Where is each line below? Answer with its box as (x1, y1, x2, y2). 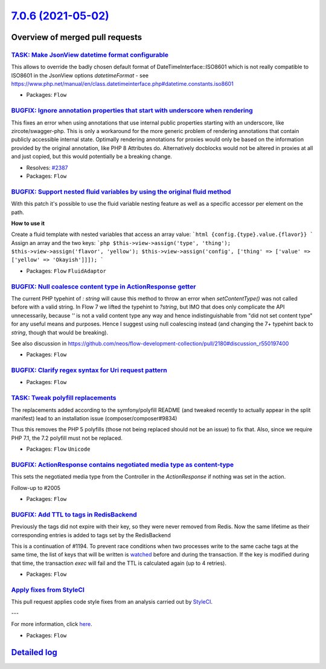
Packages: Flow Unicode (26, 445, 91, 453)
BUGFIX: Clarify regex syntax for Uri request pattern (11, 366, 167, 374)
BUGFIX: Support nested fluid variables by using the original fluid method (11, 188, 231, 196)
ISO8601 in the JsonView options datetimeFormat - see (11, 71, 149, 79)
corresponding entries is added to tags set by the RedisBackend (11, 531, 171, 538)
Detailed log (11, 647, 57, 658)
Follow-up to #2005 (11, 484, 60, 491)
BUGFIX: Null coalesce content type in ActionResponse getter (11, 282, 196, 290)
